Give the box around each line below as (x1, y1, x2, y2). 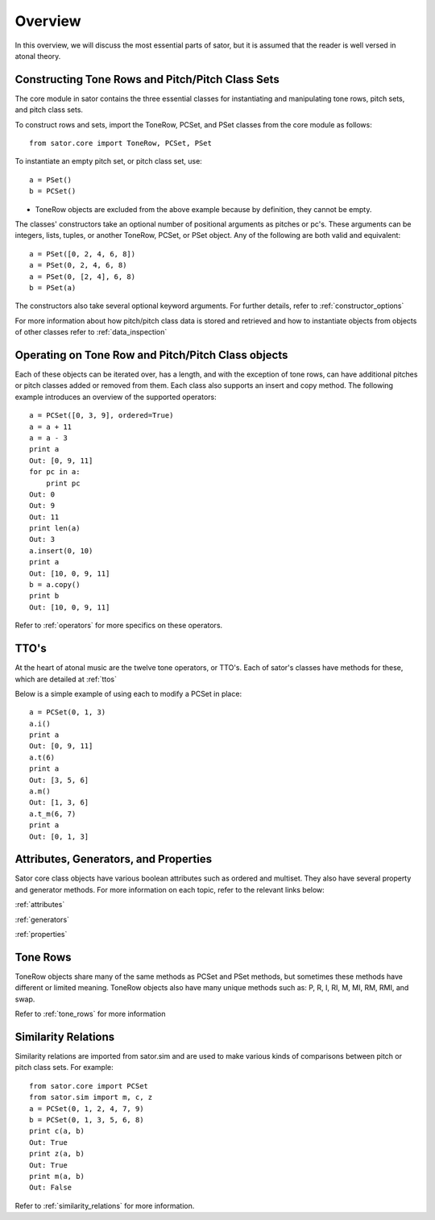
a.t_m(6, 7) (29, 809, 77, 818)
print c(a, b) (29, 1126, 85, 1136)
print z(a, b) (29, 1149, 85, 1159)
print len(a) (29, 524, 81, 533)
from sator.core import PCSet (29, 1081, 149, 1090)
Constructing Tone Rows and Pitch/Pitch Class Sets (14, 73, 280, 86)
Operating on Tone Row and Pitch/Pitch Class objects (14, 348, 288, 362)
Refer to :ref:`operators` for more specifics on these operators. (14, 621, 223, 631)
